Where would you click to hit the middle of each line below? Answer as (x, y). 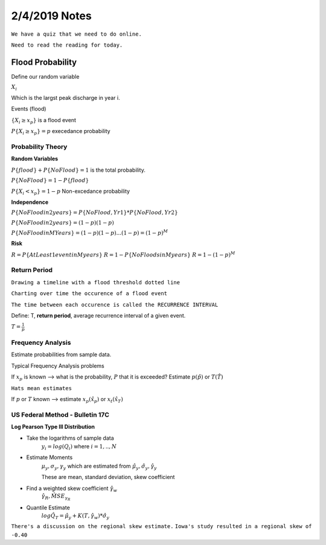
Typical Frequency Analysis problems (58, 365)
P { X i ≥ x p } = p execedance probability (61, 132)
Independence (30, 202)
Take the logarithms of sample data (70, 438)
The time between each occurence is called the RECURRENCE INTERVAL (115, 305)
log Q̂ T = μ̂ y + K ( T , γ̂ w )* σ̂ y (75, 516)
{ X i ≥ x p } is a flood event (44, 121)
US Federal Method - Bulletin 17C (60, 414)
